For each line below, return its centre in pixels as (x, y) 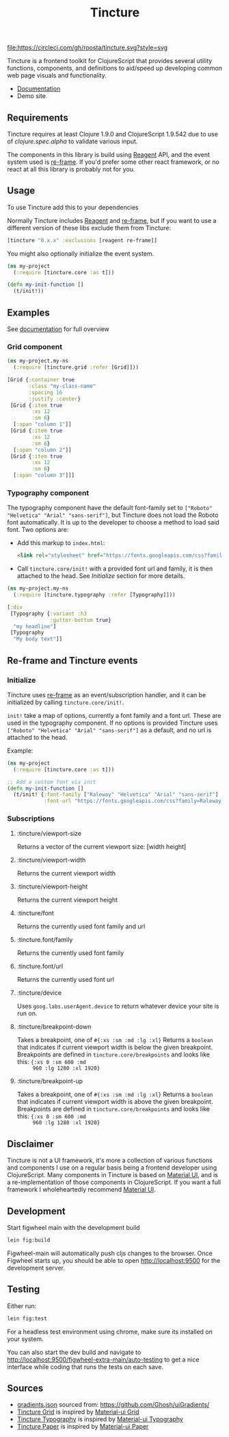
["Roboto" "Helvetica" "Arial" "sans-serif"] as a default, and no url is (109, 730)
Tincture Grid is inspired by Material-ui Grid (78, 1412)
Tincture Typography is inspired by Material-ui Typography (100, 1419)
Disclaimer (30, 1144)
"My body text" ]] (38, 639)
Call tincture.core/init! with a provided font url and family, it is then (115, 569)
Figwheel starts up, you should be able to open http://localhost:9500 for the (114, 1260)
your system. (26, 1339)
